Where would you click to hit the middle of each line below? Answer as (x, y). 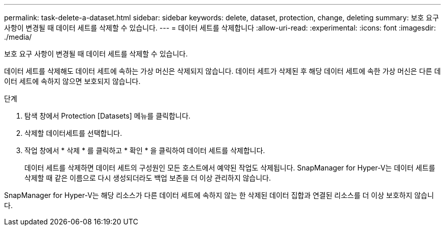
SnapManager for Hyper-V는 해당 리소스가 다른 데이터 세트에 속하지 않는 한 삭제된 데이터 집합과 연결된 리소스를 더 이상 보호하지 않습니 (219, 195)
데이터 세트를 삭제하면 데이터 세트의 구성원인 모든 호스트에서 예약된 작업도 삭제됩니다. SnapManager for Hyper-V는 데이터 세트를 (230, 168)
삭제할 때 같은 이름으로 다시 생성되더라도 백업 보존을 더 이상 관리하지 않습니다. (148, 178)
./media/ (18, 37)
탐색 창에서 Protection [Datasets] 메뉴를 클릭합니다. (107, 116)
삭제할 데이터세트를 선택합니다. (73, 133)
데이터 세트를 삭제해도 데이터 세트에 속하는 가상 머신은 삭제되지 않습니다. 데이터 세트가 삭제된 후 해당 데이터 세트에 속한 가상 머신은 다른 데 (222, 71)
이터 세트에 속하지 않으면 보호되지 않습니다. (72, 81)
